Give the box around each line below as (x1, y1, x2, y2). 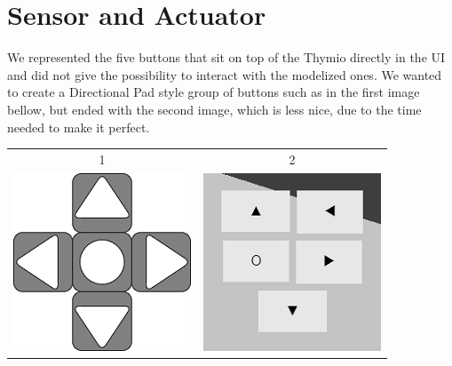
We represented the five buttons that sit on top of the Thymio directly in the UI (7, 48, 446, 67)
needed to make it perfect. (7, 117, 150, 136)
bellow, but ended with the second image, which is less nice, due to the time (7, 99, 422, 118)
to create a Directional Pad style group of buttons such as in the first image (7, 83, 420, 101)
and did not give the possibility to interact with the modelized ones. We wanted (7, 65, 442, 84)
